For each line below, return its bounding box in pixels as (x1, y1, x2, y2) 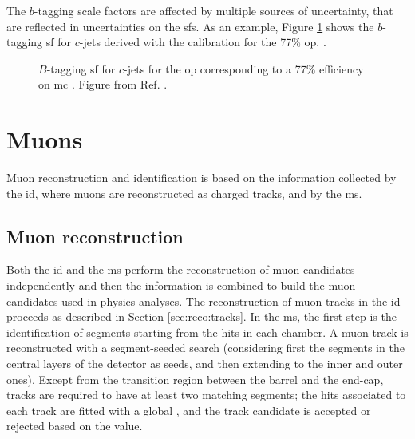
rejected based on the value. (6, 417, 143, 434)
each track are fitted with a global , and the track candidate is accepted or (6, 401, 371, 418)
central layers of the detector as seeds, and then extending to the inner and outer (6, 355, 403, 372)
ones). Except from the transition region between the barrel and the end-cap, (6, 370, 384, 387)
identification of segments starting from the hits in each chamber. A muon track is (6, 323, 409, 340)
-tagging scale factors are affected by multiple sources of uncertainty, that (34, 2, 393, 18)
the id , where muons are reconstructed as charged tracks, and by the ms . (6, 184, 362, 201)
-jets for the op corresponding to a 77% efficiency (124, 60, 364, 77)
